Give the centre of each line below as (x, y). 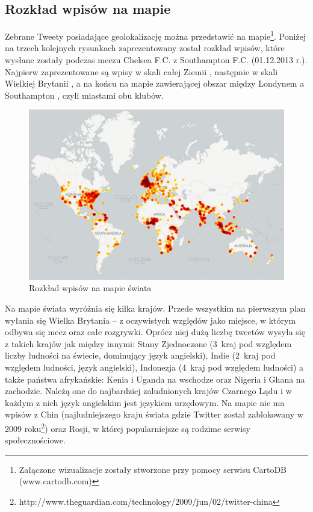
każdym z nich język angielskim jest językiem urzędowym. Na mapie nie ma (145, 402)
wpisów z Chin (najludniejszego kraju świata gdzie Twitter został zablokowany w (154, 414)
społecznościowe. (35, 440)
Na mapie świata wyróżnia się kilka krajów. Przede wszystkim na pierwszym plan (155, 308)
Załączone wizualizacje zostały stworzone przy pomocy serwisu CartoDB (153, 469)
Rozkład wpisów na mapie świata (90, 288)
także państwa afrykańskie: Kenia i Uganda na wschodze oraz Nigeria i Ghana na (155, 379)
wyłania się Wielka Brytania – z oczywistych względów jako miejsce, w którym (150, 320)
